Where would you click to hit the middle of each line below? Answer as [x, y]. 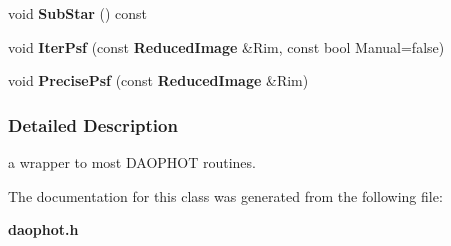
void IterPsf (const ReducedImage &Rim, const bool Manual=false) [226, 46]
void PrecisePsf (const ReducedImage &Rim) [158, 80]
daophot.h [43, 229]
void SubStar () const [78, 13]
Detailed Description [93, 124]
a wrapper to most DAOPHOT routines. [132, 162]
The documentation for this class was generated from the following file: [225, 195]
